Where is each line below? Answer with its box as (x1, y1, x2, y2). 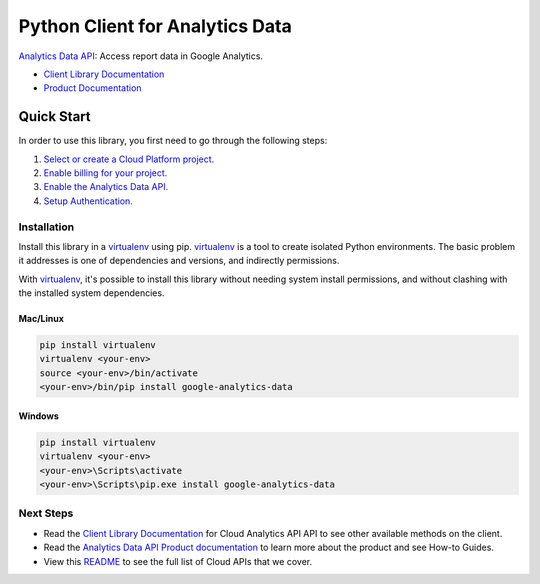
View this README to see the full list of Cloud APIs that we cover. (43, 555, 313, 567)
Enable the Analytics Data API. (43, 181, 169, 193)
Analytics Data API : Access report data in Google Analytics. (18, 50, 264, 62)
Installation (18, 220, 75, 234)
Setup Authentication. (43, 195, 134, 207)
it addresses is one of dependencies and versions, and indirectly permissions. (18, 255, 340, 267)
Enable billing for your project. (43, 167, 168, 179)
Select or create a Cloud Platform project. (43, 153, 215, 165)
